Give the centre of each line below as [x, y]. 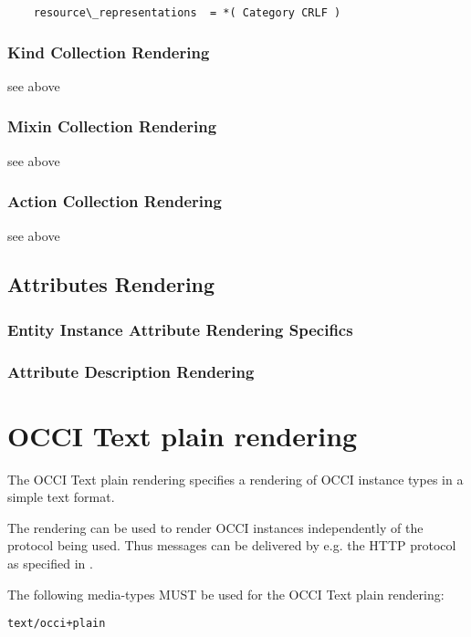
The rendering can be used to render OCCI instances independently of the [215, 527]
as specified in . [50, 564]
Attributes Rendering [111, 284]
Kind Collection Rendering [109, 52]
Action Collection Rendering [115, 201]
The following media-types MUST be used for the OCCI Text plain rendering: [226, 594]
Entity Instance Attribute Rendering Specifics [180, 329]
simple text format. [61, 497]
